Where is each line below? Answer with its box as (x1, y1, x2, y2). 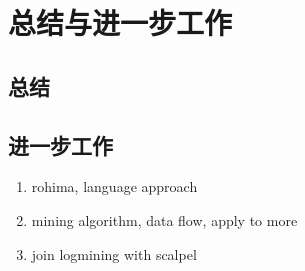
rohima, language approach (31, 176, 198, 197)
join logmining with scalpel (31, 243, 197, 264)
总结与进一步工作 (8, 2, 233, 43)
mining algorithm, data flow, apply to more (31, 209, 298, 230)
